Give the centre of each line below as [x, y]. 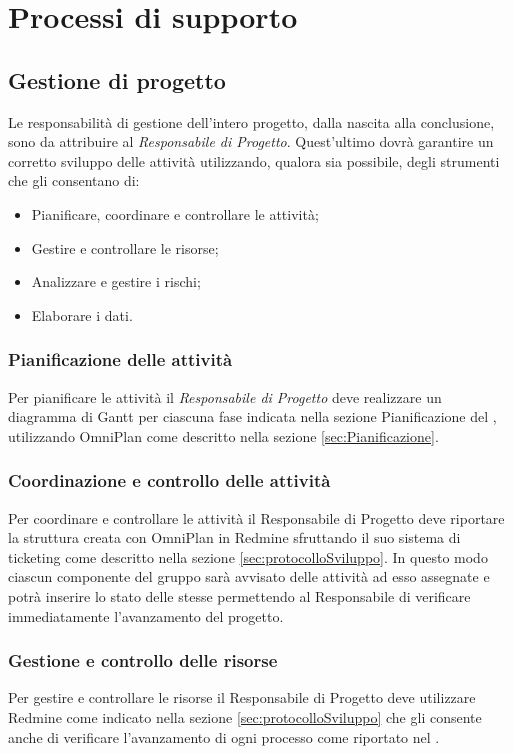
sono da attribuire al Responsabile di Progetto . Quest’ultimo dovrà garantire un [251, 141]
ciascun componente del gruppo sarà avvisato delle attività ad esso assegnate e [249, 576]
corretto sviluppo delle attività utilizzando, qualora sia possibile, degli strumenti [254, 160]
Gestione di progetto [117, 79]
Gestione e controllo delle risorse [143, 660]
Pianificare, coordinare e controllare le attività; [175, 213]
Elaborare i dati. [82, 314]
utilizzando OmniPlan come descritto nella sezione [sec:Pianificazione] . [223, 435]
